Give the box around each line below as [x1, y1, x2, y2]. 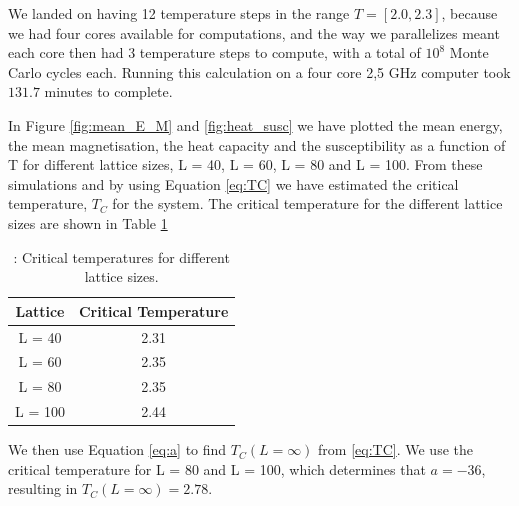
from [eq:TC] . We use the [318, 439, 473, 460]
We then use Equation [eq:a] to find [8, 439, 227, 460]
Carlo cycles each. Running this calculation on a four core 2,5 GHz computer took [8, 61, 511, 82]
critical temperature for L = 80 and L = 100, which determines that [8, 458, 426, 479]
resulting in [8, 478, 78, 499]
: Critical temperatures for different [13, 246, 230, 267]
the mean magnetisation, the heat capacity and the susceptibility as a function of [8, 134, 506, 155]
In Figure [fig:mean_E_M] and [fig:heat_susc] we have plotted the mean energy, [8, 114, 503, 135]
